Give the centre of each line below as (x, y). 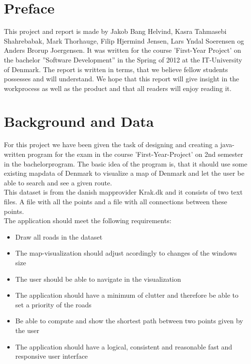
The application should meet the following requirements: (88, 220)
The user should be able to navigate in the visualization (98, 279)
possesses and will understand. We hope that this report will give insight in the (122, 79)
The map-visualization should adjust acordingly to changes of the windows (126, 253)
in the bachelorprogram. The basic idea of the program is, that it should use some (126, 163)
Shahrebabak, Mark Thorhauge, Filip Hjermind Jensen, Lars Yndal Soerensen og (124, 40)
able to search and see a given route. (58, 182)
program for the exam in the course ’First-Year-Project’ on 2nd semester (135, 154)
